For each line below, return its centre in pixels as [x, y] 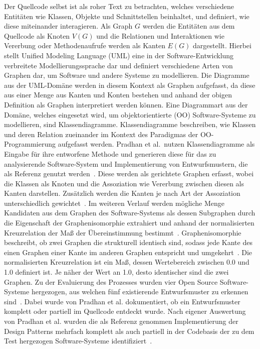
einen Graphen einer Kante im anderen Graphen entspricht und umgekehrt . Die [128, 252]
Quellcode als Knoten [37, 35]
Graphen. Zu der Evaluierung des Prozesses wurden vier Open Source [111, 281]
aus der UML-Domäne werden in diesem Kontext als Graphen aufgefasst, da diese [130, 85]
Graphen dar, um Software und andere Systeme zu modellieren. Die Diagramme [127, 75]
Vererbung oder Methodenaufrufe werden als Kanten [85, 45]
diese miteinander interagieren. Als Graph [68, 26]
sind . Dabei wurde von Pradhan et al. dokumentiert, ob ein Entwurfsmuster [122, 301]
